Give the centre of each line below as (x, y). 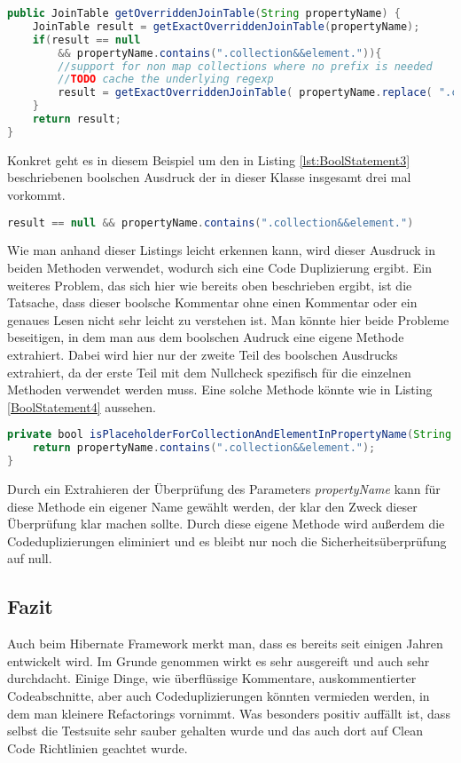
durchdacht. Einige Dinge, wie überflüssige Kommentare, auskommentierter (212, 678)
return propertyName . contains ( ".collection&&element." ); (204, 448)
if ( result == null (86, 40)
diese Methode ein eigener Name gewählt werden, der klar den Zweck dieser (212, 506)
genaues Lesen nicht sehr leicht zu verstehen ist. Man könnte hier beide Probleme (228, 319)
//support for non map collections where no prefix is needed (245, 66)
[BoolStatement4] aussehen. (82, 406)
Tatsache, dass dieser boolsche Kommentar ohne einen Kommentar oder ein (212, 302)
